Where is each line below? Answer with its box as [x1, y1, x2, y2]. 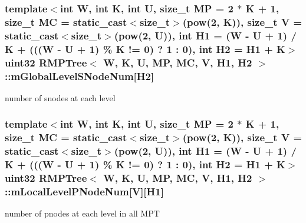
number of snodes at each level [5, 91, 116, 104]
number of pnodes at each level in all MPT [5, 207, 160, 219]
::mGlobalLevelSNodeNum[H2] [5, 68, 154, 83]
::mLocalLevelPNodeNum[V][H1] [5, 184, 164, 198]
